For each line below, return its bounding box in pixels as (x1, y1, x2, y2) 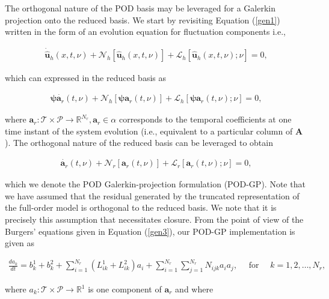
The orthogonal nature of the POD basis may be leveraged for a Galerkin (5, 2, 276, 14)
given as (5, 237, 35, 249)
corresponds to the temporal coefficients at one (118, 113, 292, 125)
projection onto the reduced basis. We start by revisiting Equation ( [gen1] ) (5, 13, 280, 26)
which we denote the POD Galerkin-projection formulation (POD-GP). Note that (5, 178, 306, 190)
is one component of (88, 283, 162, 295)
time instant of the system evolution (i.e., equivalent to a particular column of (5, 124, 293, 137)
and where (175, 283, 214, 295)
